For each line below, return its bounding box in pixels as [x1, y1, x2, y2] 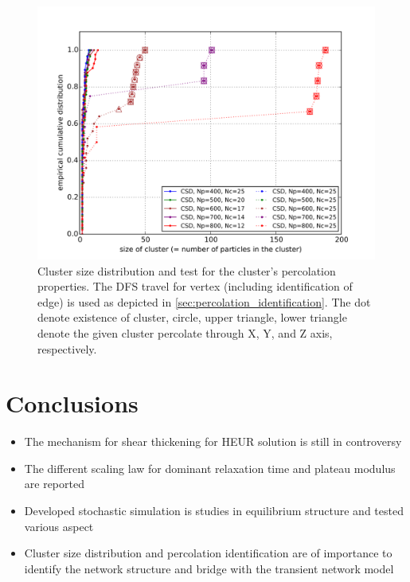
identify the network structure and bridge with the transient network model [24, 560, 394, 576]
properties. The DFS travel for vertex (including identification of [37, 278, 353, 295]
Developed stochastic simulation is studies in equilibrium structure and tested [24, 502, 404, 519]
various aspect [24, 518, 94, 534]
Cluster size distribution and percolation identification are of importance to [24, 545, 392, 561]
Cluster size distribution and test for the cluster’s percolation [37, 262, 336, 279]
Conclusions [6, 387, 139, 420]
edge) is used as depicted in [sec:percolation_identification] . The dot [37, 293, 371, 310]
